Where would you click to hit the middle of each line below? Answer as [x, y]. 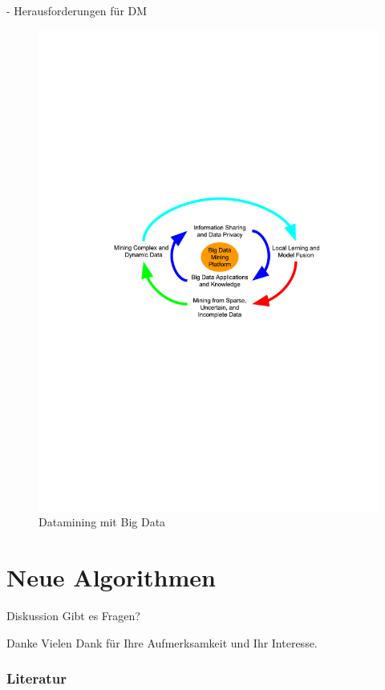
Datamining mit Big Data [102, 522]
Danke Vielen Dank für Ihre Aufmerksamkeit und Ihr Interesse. [162, 642]
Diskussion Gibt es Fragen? [73, 615]
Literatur [36, 678]
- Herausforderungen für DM [77, 10]
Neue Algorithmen [111, 577]
